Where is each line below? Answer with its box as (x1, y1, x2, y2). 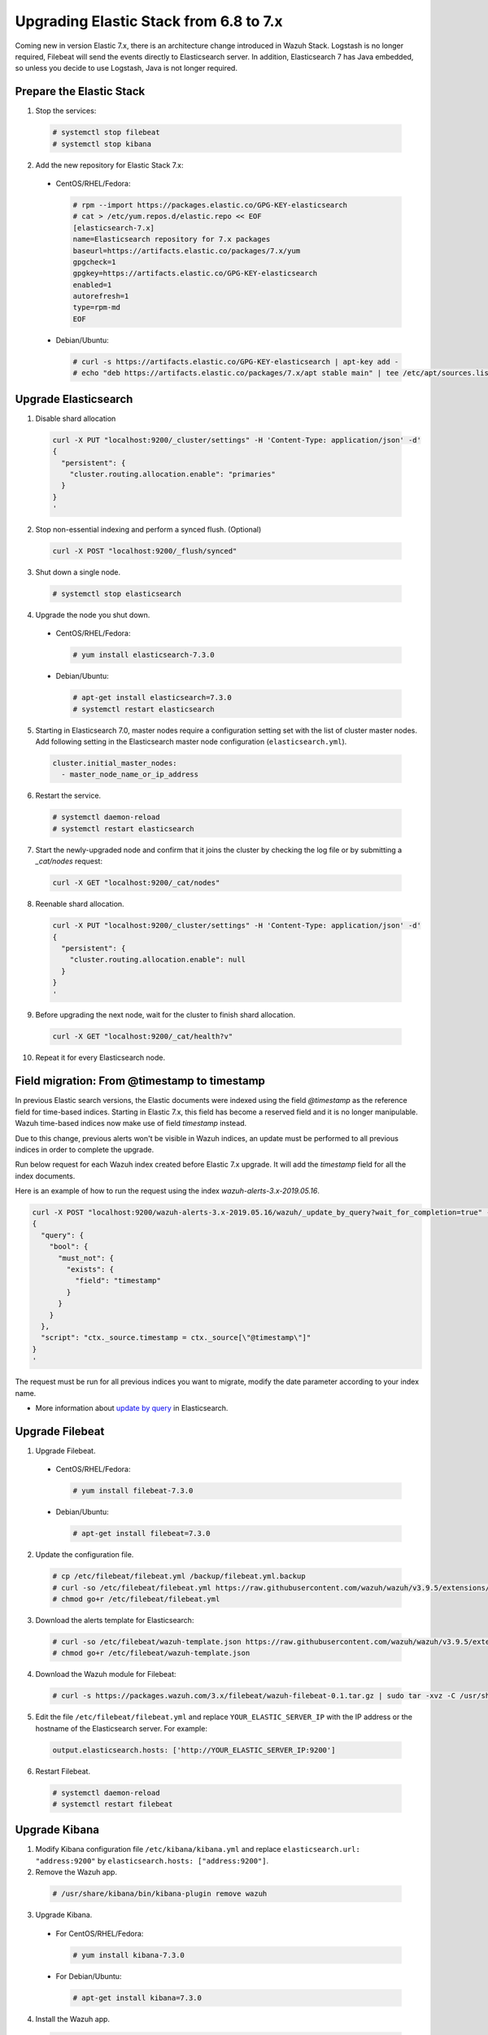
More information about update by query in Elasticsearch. (35, 1403, 229, 1412)
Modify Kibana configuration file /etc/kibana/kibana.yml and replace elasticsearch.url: (35, 1845, 361, 1854)
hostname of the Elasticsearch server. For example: (35, 1723, 207, 1733)
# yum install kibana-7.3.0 (72, 1950, 185, 1959)
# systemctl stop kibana (52, 139, 152, 148)
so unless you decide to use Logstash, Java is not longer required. (15, 63, 237, 73)
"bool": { (49, 1242, 89, 1251)
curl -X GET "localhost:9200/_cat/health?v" (52, 1032, 233, 1041)
